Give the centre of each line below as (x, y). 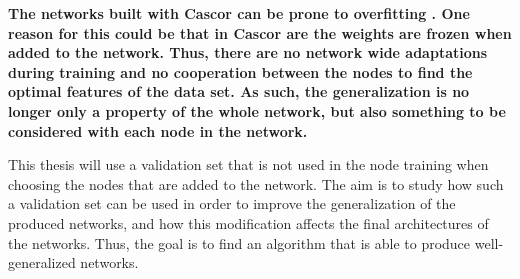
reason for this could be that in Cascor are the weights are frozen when (260, 32)
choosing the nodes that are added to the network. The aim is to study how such (256, 183)
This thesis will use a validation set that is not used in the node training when (248, 164)
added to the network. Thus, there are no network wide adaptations (248, 52)
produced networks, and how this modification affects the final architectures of (248, 222)
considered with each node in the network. (158, 130)
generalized (42, 262)
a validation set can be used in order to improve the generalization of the (232, 203)
